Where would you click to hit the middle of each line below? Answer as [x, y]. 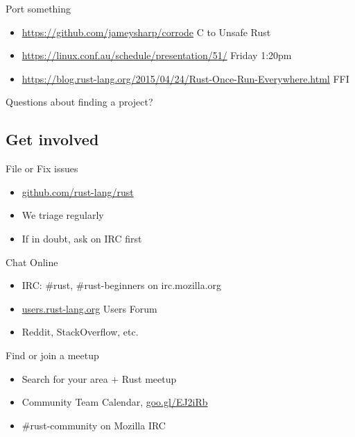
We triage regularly [63, 215]
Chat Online [32, 262]
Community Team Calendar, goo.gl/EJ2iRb [115, 402]
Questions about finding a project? [79, 102]
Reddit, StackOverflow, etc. [80, 332]
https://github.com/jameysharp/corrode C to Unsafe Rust [146, 32]
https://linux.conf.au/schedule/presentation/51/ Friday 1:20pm [157, 55]
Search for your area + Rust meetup [99, 378]
